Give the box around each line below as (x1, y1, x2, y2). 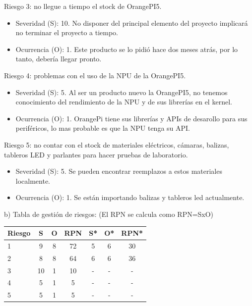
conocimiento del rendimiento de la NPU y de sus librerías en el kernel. (15, 97, 232, 107)
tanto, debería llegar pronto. (15, 53, 102, 64)
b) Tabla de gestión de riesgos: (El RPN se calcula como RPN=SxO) (4, 208, 214, 219)
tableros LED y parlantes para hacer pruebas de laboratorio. (4, 149, 188, 159)
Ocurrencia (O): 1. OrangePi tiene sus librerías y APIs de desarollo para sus (15, 113, 248, 123)
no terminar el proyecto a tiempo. (15, 27, 119, 38)
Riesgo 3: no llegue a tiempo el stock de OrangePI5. (4, 1, 162, 11)
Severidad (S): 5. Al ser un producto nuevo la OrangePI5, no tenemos (15, 87, 228, 97)
